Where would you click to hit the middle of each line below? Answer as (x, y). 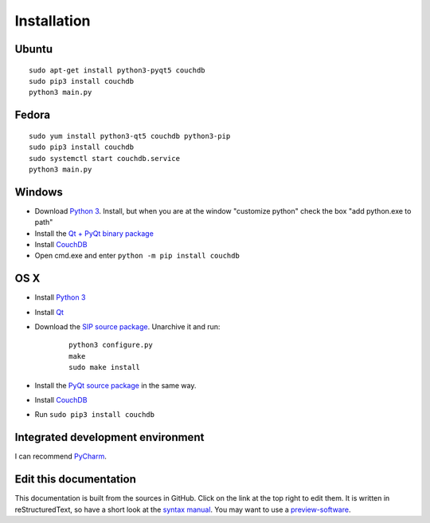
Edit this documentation (76, 480)
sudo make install (105, 368)
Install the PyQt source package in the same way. (115, 385)
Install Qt (49, 312)
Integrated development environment (109, 437)
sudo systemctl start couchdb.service (105, 158)
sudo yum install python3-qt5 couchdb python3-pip (130, 136)
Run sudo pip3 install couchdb (95, 415)
